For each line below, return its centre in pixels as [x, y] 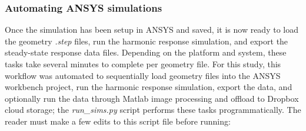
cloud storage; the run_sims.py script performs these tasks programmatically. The [153, 110]
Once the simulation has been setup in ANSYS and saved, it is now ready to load [152, 30]
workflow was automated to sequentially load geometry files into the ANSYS [143, 75]
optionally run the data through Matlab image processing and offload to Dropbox [152, 98]
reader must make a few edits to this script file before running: [118, 121]
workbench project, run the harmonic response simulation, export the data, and [149, 87]
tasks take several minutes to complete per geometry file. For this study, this [143, 64]
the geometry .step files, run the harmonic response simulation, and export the [147, 41]
